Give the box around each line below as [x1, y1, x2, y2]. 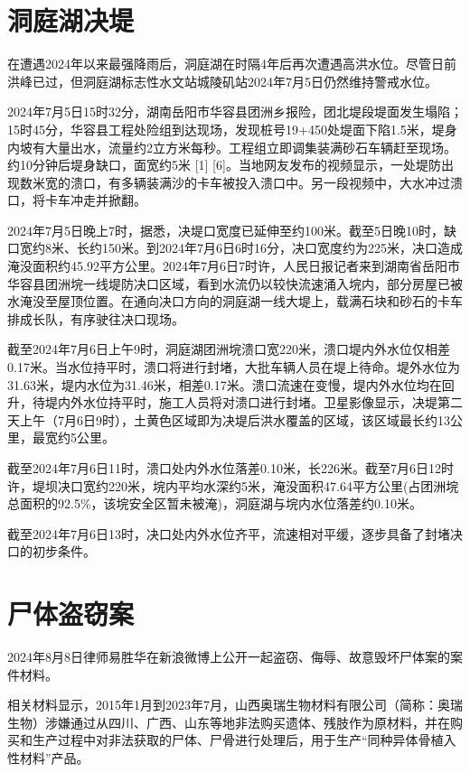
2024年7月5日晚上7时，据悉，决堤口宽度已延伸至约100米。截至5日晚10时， [7, 220, 444, 239]
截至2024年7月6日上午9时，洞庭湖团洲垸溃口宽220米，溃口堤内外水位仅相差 [7, 339, 450, 358]
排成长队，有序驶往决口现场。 [7, 309, 184, 328]
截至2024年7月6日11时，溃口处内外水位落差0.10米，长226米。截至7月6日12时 [7, 459, 454, 477]
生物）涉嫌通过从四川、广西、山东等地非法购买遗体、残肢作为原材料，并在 [7, 712, 450, 731]
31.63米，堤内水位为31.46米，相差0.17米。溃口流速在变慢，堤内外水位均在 [7, 375, 442, 394]
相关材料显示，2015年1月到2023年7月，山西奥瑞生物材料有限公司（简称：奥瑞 [7, 695, 463, 714]
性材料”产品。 [7, 749, 89, 767]
